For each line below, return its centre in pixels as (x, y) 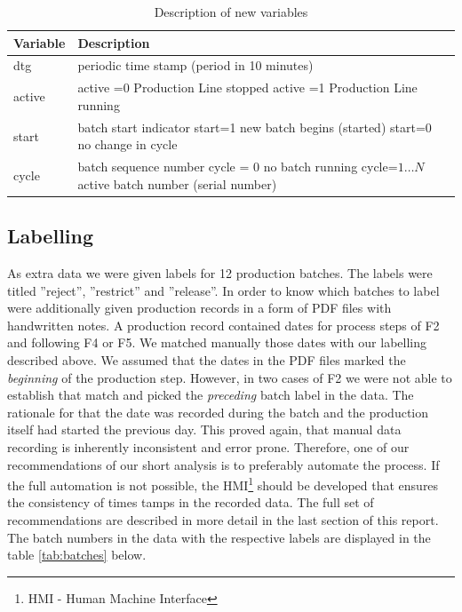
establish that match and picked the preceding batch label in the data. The (211, 395)
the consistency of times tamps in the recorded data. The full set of (191, 502)
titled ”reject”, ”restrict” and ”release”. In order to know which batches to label (223, 290)
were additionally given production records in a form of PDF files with (199, 308)
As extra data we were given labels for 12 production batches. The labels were (220, 273)
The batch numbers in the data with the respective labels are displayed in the (219, 537)
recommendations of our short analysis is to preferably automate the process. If (223, 464)
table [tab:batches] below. (77, 555)
